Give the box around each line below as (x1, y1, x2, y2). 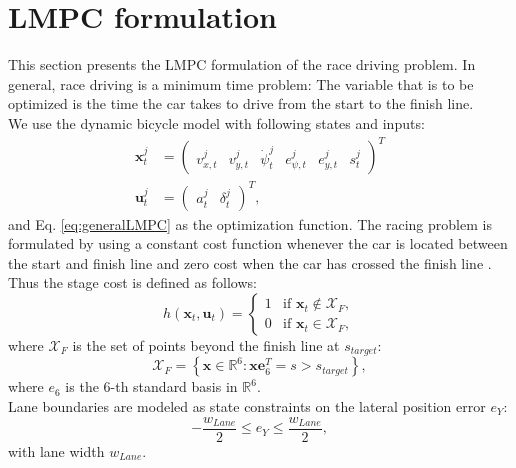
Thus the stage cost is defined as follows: (8, 272, 257, 293)
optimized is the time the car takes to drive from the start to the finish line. (8, 93, 474, 114)
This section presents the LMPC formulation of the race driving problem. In (8, 54, 476, 75)
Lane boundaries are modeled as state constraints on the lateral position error (8, 395, 486, 416)
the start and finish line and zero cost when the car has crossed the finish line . (8, 252, 492, 273)
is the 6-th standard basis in (65, 376, 238, 397)
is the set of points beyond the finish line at (72, 334, 340, 355)
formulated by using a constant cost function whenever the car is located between (8, 233, 508, 254)
